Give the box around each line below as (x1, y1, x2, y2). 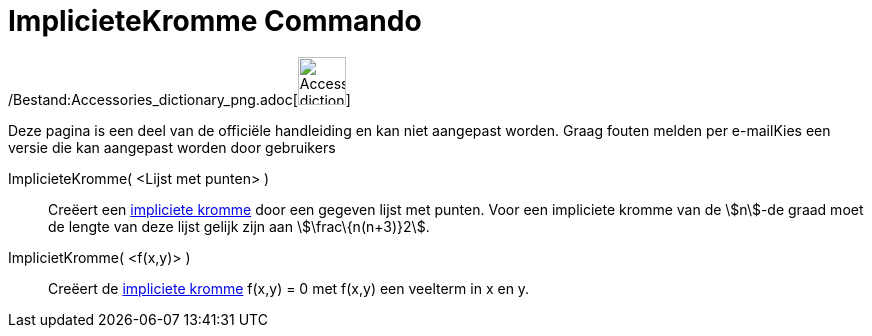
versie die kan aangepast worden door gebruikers (8, 138, 336, 156)
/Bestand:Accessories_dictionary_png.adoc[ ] (8, 90, 351, 108)
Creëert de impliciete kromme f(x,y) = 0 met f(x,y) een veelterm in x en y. (48, 279, 530, 297)
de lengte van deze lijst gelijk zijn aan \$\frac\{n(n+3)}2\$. (48, 217, 430, 235)
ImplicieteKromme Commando (8, 4, 422, 38)
